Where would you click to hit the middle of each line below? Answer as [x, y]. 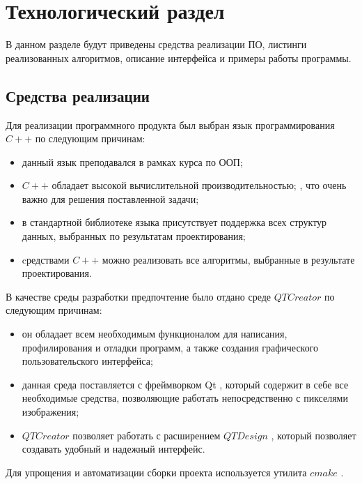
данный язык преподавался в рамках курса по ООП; [132, 161]
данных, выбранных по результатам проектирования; [134, 236]
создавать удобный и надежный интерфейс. [113, 449]
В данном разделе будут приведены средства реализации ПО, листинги [156, 44]
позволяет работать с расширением [147, 435]
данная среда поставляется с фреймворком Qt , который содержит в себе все [185, 384]
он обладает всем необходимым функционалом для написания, [155, 334]
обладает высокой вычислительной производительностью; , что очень [199, 185]
